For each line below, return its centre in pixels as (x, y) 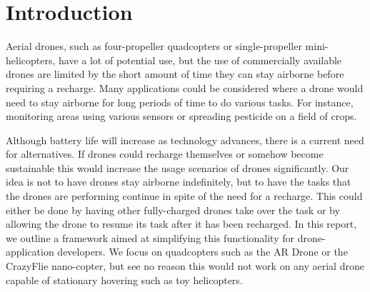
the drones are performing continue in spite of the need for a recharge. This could (184, 196)
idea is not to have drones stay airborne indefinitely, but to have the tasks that (179, 182)
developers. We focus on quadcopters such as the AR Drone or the (202, 252)
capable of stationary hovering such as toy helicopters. (124, 280)
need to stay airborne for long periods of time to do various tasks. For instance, (180, 102)
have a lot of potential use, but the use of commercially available (200, 60)
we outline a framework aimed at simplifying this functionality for (150, 237)
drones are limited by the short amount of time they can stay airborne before (175, 74)
